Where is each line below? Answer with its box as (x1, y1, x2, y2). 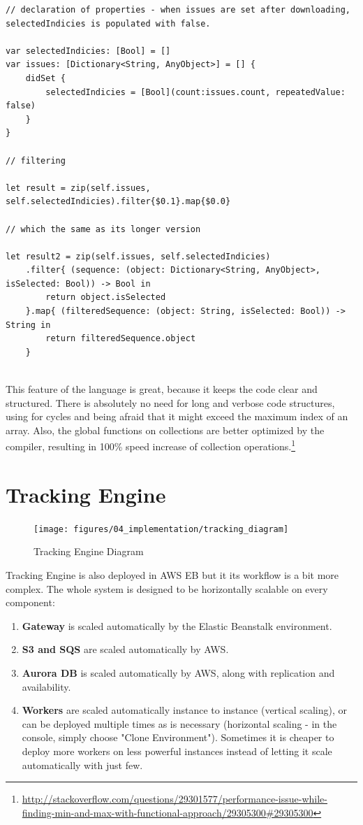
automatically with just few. (22, 757, 143, 772)
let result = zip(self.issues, (6, 182, 151, 193)
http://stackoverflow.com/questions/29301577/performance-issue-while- (22, 791, 328, 806)
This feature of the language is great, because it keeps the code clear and (6, 382, 318, 396)
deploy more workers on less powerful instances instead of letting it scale (22, 743, 332, 758)
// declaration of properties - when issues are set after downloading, (6, 5, 350, 15)
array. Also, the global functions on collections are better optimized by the (6, 422, 325, 437)
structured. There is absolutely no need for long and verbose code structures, (6, 395, 335, 410)
